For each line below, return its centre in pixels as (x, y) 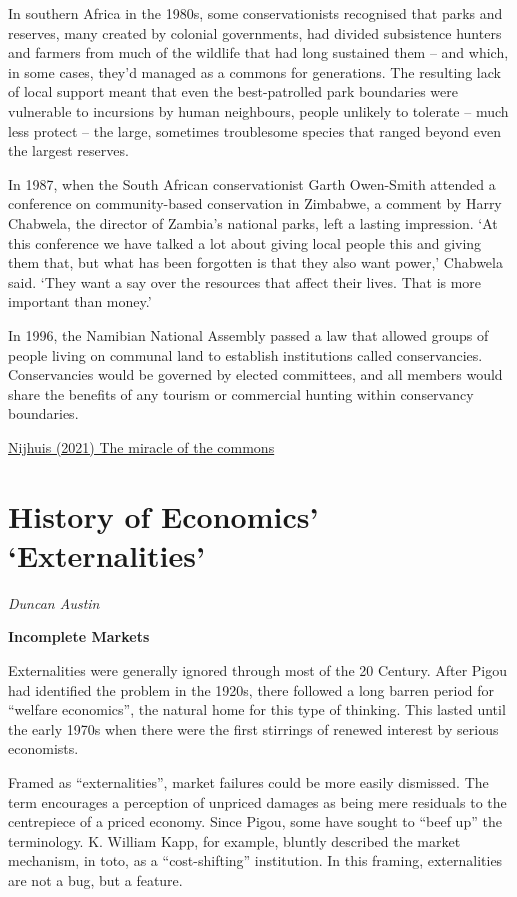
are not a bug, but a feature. (95, 879)
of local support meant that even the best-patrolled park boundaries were (233, 91)
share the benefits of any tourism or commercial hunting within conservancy (241, 393)
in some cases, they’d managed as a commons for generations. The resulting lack (254, 71)
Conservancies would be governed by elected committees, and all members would (255, 374)
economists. (43, 748)
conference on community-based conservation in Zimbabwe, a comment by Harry (255, 203)
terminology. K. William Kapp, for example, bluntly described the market (234, 840)
